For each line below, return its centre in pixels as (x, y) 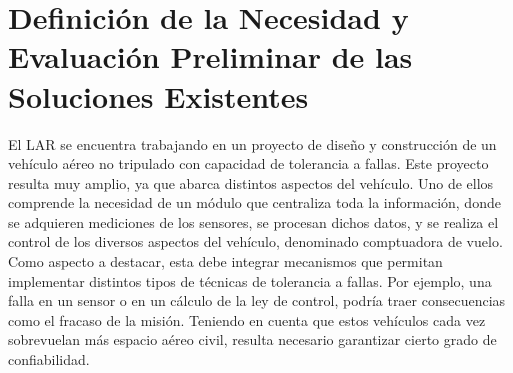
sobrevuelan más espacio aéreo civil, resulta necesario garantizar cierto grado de (252, 339)
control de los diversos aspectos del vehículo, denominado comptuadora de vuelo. (255, 241)
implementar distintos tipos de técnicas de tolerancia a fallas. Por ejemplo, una (250, 280)
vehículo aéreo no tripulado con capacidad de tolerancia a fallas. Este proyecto (248, 163)
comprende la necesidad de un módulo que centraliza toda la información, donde (254, 202)
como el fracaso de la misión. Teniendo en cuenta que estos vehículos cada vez (247, 319)
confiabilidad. (49, 359)
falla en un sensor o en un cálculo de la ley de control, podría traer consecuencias (257, 300)
